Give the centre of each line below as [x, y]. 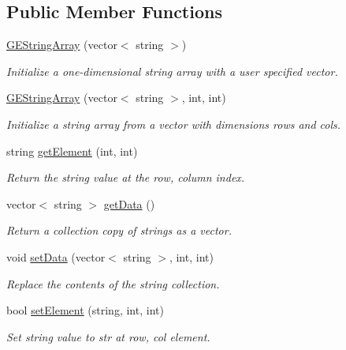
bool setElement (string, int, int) [85, 310]
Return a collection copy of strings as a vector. [119, 230]
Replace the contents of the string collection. [113, 283]
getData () [129, 203]
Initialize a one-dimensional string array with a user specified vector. [172, 71]
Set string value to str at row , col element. [108, 336]
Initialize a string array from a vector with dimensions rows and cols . [174, 124]
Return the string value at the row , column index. [126, 177]
